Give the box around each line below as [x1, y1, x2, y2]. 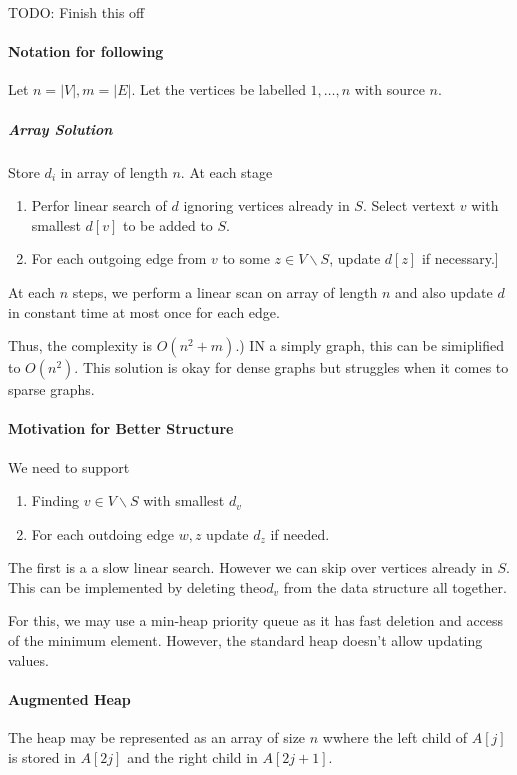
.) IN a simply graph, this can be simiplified [235, 335, 504, 356]
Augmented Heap [8, 688, 131, 709]
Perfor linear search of [31, 195, 167, 216]
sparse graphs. [8, 379, 95, 400]
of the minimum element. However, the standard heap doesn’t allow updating [8, 630, 483, 651]
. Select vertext [362, 195, 456, 216]
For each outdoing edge [31, 523, 174, 544]
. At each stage [180, 161, 273, 182]
